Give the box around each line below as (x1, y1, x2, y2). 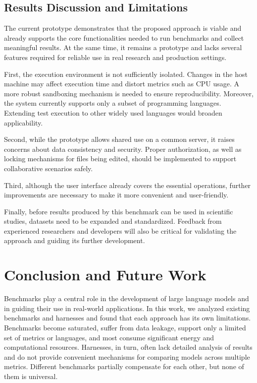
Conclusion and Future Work (4, 264, 206, 285)
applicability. (4, 117, 43, 128)
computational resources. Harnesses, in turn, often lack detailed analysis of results (4, 342, 253, 352)
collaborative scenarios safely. (4, 163, 93, 173)
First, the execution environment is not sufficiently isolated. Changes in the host (4, 68, 248, 79)
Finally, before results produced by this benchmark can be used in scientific (4, 206, 233, 216)
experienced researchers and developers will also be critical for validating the (4, 225, 237, 236)
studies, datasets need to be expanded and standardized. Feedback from (4, 216, 222, 226)
